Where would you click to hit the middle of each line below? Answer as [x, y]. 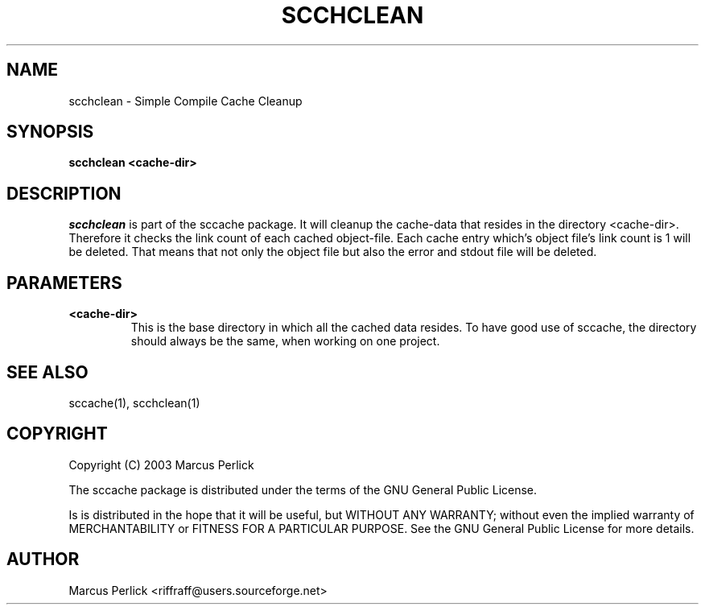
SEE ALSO [47, 372]
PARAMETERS [64, 283]
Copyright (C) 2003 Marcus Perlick [161, 464]
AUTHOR [43, 559]
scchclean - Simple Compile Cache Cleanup [186, 101]
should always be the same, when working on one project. [285, 341]
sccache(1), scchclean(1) [134, 403]
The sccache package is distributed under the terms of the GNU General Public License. [303, 489]
